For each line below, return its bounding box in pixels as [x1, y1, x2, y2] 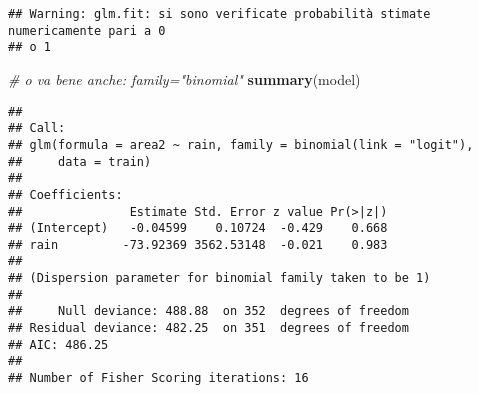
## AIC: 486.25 [8, 337, 109, 352]
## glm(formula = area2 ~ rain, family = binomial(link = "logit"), [8, 137, 474, 152]
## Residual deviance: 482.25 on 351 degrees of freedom [8, 321, 409, 336]
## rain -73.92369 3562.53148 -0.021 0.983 [8, 237, 388, 252]
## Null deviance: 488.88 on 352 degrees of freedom [8, 304, 409, 319]
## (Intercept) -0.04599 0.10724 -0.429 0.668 [8, 221, 388, 236]
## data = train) [8, 154, 152, 169]
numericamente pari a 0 [8, 23, 166, 38]
